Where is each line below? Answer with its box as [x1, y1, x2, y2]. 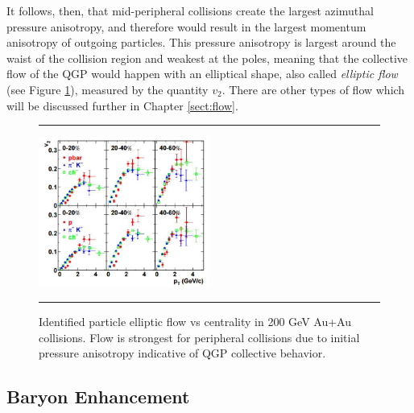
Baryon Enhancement [6, 384, 190, 409]
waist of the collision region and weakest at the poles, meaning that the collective [6, 49, 408, 66]
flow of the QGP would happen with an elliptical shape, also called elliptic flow [6, 65, 398, 82]
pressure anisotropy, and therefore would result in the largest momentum [6, 18, 366, 35]
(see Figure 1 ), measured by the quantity [6, 81, 209, 97]
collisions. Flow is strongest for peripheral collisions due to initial [39, 328, 360, 345]
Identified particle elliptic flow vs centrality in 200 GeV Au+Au [39, 313, 351, 330]
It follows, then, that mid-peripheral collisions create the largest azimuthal [6, 2, 374, 19]
